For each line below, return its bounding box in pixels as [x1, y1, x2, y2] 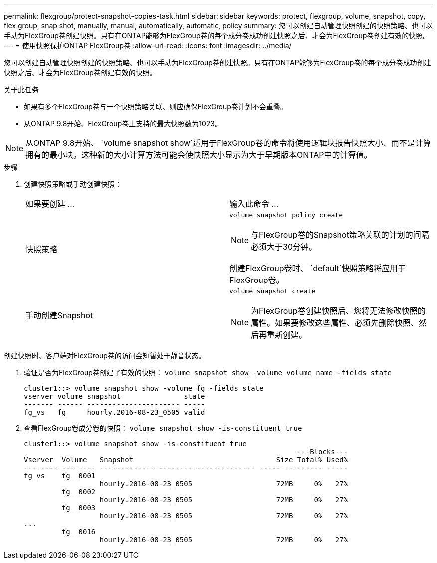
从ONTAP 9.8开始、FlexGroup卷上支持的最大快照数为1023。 [24, 119, 221, 128]
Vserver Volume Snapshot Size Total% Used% [24, 456, 348, 464]
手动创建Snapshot [25, 310, 93, 320]
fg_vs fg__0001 [24, 472, 96, 480]
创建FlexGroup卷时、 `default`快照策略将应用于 [229, 263, 406, 273]
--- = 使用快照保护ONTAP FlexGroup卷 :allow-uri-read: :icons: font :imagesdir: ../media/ [4, 41, 292, 50]
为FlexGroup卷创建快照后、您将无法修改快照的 [251, 306, 426, 316]
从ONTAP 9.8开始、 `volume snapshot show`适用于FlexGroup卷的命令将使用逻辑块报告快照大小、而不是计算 [25, 138, 431, 148]
